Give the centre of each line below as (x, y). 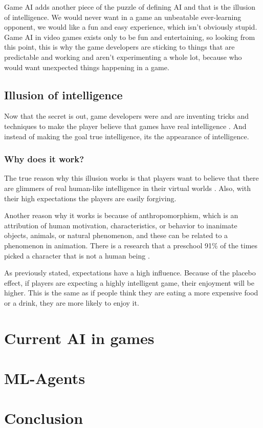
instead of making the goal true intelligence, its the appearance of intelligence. (127, 136)
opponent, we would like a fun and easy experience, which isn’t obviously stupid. (131, 27)
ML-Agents (45, 378)
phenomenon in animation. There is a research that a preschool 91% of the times (131, 245)
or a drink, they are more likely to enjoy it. (72, 302)
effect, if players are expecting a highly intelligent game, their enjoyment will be (129, 282)
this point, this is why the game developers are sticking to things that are (119, 47)
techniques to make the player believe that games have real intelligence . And (125, 126)
